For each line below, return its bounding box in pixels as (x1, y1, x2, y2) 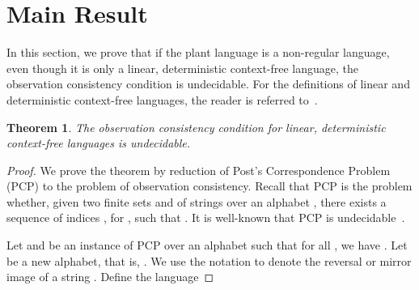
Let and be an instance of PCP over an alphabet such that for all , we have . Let (6, 237, 408, 254)
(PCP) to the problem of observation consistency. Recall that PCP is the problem (6, 177, 413, 194)
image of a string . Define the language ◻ (6, 268, 214, 285)
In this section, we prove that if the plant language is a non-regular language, (6, 44, 390, 61)
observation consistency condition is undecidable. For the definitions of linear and (6, 75, 410, 92)
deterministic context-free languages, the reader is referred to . (6, 91, 318, 108)
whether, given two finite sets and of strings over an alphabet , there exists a (6, 193, 387, 210)
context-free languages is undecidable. (6, 134, 191, 151)
